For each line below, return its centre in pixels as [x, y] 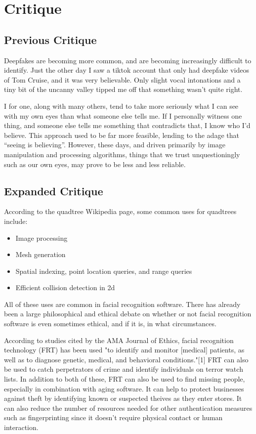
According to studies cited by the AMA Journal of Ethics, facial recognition [119, 340]
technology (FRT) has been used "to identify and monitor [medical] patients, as [124, 350]
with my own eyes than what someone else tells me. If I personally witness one [123, 115]
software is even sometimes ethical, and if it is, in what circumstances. [110, 324]
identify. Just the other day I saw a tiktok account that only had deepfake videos [127, 70]
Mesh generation [41, 254]
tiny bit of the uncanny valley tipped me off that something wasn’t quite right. [123, 89]
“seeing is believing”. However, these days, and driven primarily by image [115, 145]
